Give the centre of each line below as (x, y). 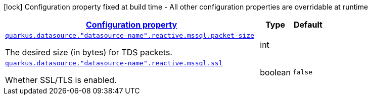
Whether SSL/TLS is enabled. (61, 80)
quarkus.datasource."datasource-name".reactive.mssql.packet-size (130, 35)
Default (308, 25)
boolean (275, 72)
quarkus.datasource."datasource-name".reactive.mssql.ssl (114, 63)
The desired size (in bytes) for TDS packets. (89, 52)
